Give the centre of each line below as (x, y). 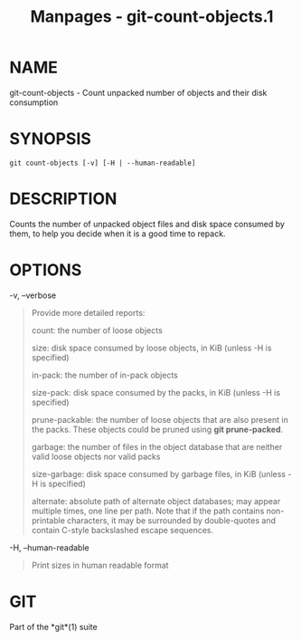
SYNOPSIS (51, 139)
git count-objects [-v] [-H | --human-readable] (103, 163)
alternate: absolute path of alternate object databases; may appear (156, 501)
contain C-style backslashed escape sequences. (122, 530)
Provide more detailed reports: (88, 312)
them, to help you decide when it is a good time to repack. (118, 234)
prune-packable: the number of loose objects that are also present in (160, 419)
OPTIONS (46, 270)
